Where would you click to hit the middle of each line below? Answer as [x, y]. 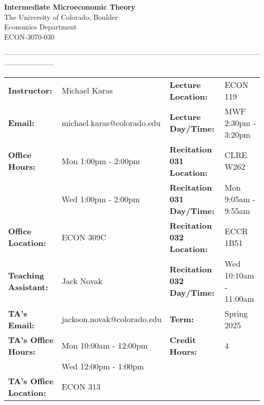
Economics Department [40, 27]
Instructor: [30, 90]
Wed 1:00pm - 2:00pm [101, 199]
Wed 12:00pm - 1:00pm [103, 366]
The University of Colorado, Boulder [61, 17]
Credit [183, 339]
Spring [236, 313]
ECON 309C [84, 237]
